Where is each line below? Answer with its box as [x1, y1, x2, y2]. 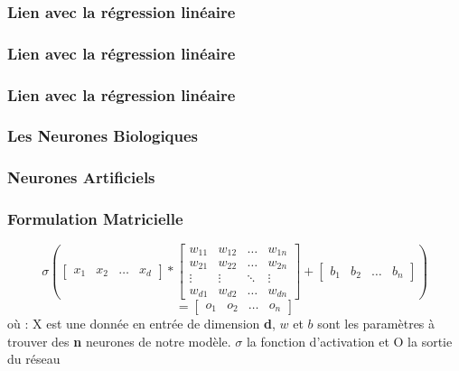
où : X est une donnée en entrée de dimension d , [7, 314, 276, 332]
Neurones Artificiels [7, 166, 155, 189]
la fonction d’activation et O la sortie [246, 331, 453, 350]
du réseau [7, 349, 61, 368]
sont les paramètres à [317, 314, 436, 332]
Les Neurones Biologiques [7, 125, 199, 147]
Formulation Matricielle [7, 208, 183, 230]
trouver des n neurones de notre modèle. [7, 331, 231, 350]
